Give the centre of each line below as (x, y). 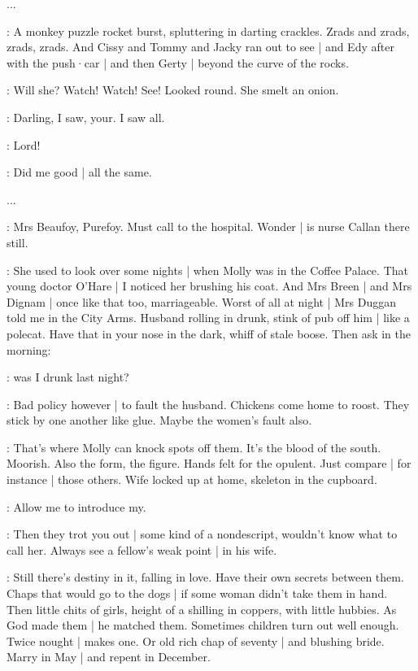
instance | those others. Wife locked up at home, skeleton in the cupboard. (192, 479)
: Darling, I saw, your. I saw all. (86, 117)
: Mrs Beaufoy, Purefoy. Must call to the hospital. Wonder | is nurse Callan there (208, 227)
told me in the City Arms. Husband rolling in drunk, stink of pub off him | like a (208, 318)
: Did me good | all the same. (79, 172)
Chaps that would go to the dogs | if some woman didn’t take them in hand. (197, 593)
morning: (29, 349)
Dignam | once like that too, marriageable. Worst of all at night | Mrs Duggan (202, 301)
